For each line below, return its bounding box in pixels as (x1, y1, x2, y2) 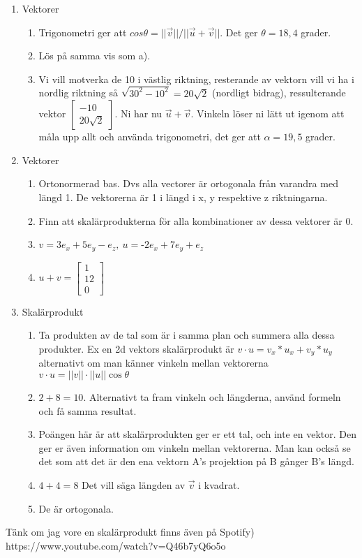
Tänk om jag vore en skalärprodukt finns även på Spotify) (6, 524, 255, 539)
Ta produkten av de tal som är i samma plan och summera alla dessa (38, 328, 335, 342)
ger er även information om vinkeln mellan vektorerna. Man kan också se (38, 440, 351, 455)
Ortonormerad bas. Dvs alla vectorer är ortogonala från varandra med (38, 176, 338, 191)
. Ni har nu (114, 106, 163, 121)
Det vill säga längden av (82, 477, 186, 492)
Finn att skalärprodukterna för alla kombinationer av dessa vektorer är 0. (38, 213, 354, 228)
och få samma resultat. (38, 403, 137, 418)
